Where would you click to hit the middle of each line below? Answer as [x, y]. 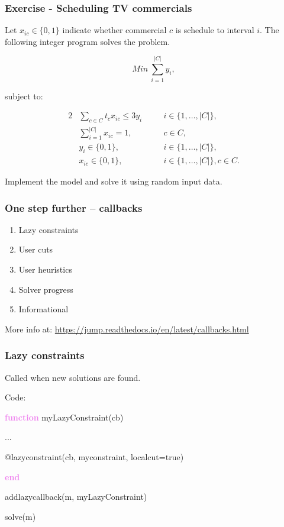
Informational [43, 309]
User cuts [36, 249]
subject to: [24, 96]
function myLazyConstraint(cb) [64, 417]
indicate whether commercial [114, 30]
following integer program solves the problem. [88, 41]
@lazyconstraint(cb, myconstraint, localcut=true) [94, 457]
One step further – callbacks [74, 207]
